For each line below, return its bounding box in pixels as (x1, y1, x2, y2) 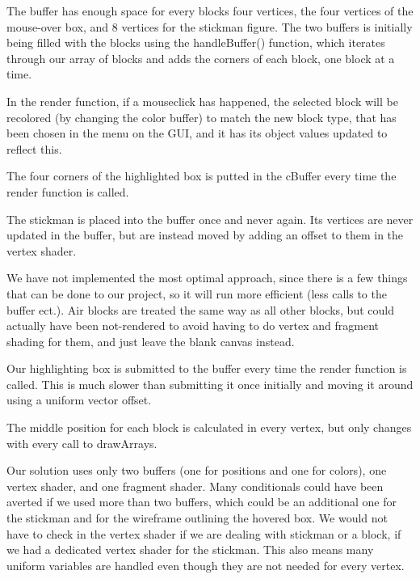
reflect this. (6, 140, 62, 157)
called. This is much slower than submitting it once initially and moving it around (6, 375, 414, 392)
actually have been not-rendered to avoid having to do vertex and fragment (6, 317, 380, 334)
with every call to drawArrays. (6, 434, 157, 451)
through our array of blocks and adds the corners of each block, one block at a (6, 49, 395, 66)
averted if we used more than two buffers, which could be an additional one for (6, 493, 397, 510)
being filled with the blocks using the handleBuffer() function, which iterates (6, 34, 385, 51)
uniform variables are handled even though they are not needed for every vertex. (6, 556, 405, 573)
